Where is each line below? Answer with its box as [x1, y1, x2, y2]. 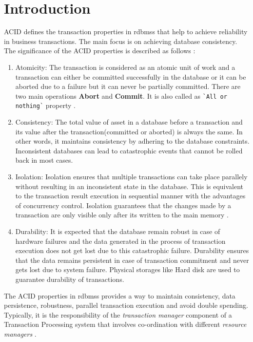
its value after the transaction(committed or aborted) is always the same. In [15, 126, 243, 136]
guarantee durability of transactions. [15, 274, 124, 284]
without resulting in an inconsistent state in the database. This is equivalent [15, 181, 244, 191]
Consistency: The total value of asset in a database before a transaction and [15, 117, 243, 127]
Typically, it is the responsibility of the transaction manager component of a [4, 309, 232, 320]
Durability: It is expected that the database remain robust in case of [15, 226, 220, 236]
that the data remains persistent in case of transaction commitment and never [15, 255, 249, 265]
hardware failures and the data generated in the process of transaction [15, 235, 226, 246]
